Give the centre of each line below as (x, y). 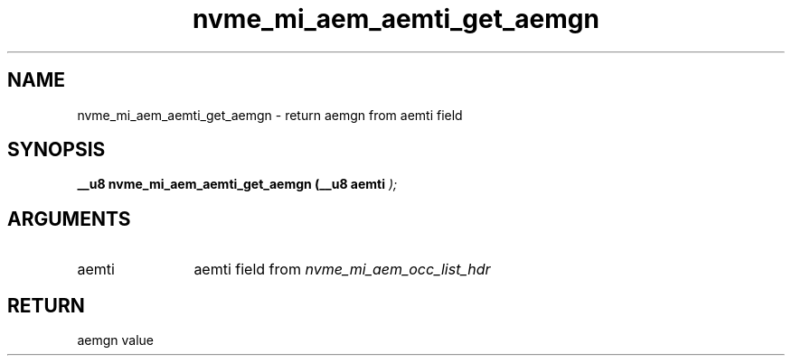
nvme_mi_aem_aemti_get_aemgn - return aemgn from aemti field (270, 115)
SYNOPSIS (57, 150)
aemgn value (115, 340)
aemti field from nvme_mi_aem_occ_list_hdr (342, 270)
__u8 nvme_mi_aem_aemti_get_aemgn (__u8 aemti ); (237, 184)
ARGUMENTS (69, 219)
